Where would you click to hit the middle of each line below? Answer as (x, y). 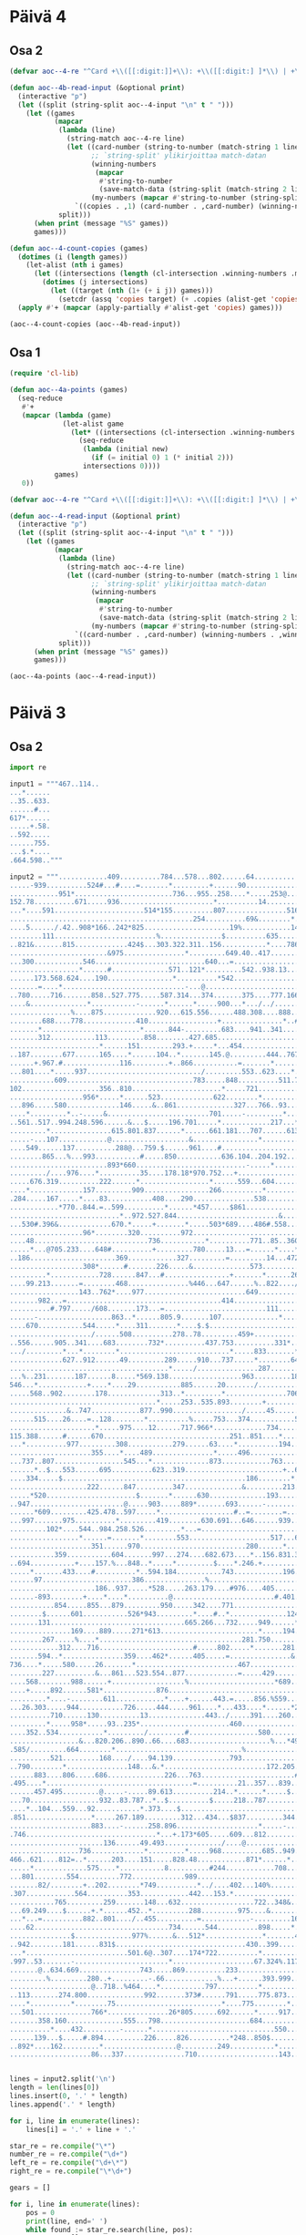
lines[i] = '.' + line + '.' (81, 2129)
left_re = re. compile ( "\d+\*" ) (69, 2163)
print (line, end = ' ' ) (66, 2221)
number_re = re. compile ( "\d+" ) (69, 2154)
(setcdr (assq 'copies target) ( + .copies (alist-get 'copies (178, 299)
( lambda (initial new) (126, 449)
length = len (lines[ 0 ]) (55, 2088)
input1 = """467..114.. (55, 784)
